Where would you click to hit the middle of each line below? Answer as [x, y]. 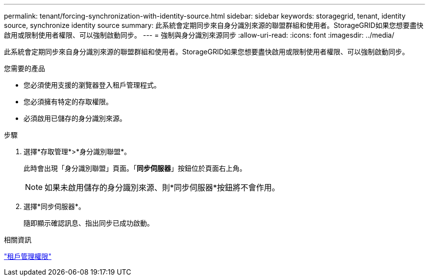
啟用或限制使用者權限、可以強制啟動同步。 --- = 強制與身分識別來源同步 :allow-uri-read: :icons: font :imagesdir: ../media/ [199, 35]
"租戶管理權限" [28, 256]
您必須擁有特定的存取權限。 [68, 102]
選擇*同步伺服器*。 [55, 206]
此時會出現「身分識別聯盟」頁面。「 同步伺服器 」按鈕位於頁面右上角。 [135, 168]
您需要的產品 [24, 68]
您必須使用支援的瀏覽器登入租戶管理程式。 [92, 85]
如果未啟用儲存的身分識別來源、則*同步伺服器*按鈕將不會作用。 [162, 187]
